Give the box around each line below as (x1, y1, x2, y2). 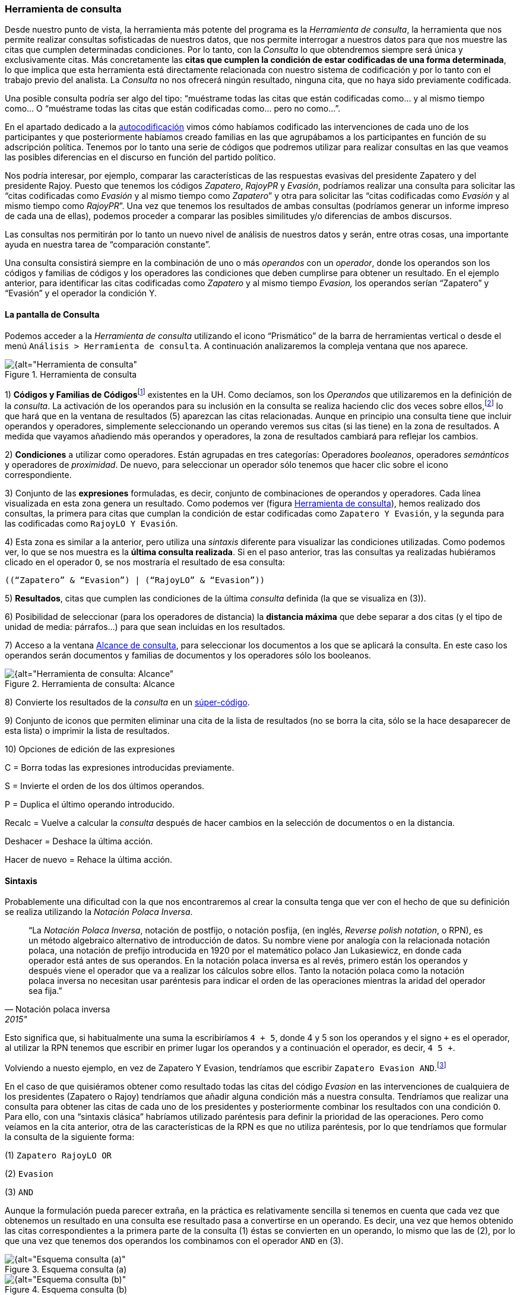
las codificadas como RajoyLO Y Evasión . (5, 518, 178, 528)
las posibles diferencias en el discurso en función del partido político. (5, 152, 276, 163)
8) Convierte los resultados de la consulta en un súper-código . (5, 696, 250, 707)
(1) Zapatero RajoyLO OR (5, 1150, 112, 1160)
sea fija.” (28, 986, 62, 996)
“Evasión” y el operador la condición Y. (5, 288, 157, 299)
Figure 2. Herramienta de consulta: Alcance (5, 678, 175, 689)
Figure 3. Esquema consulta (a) (5, 1264, 127, 1274)
